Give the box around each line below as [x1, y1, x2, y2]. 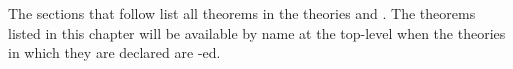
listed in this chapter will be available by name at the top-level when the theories [8, 22, 506, 43]
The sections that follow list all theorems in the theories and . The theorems [8, 3, 476, 23]
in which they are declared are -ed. [8, 42, 221, 63]
